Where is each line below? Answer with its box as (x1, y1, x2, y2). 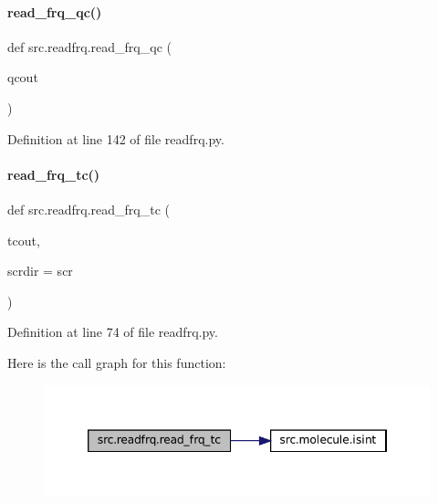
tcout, (7, 230, 40, 249)
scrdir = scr (7, 261, 73, 280)
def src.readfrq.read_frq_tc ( (7, 199, 171, 218)
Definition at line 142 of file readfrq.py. (7, 129, 224, 148)
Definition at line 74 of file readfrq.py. (7, 322, 218, 341)
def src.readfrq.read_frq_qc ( (7, 37, 172, 56)
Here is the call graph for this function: (7, 352, 226, 372)
